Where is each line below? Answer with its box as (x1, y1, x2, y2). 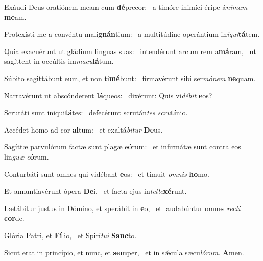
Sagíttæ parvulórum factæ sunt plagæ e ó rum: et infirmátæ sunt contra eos (4, 141, 241, 152)
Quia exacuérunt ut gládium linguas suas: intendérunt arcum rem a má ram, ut (4, 45, 256, 56)
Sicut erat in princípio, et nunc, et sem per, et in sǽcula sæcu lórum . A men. (4, 247, 244, 257)
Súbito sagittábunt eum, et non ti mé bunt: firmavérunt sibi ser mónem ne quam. (4, 72, 256, 83)
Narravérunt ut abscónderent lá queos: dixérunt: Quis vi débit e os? (4, 90, 212, 100)
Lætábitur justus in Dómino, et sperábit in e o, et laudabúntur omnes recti (4, 202, 241, 213)
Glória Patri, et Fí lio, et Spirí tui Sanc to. (4, 229, 137, 240)
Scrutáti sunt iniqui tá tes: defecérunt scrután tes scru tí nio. (4, 107, 188, 118)
